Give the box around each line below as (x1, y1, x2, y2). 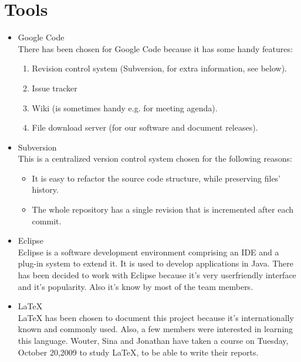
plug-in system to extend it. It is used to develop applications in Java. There (18, 257, 294, 269)
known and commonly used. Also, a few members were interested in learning (18, 323, 293, 335)
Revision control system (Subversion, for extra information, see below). (32, 62, 287, 74)
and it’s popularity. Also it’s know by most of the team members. (18, 280, 253, 292)
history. (32, 183, 59, 196)
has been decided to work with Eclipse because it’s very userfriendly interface (18, 269, 296, 281)
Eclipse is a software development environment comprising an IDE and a (18, 245, 279, 258)
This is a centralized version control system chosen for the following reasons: (18, 152, 292, 165)
